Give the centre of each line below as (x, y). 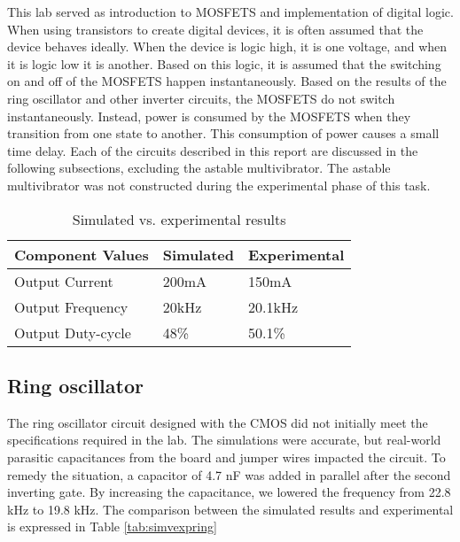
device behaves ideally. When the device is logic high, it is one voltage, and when (227, 46)
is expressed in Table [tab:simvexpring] (112, 527)
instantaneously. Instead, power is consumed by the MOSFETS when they (209, 116)
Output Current (64, 281)
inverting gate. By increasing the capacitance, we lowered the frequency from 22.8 (229, 492)
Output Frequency (71, 306)
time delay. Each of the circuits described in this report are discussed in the (213, 150)
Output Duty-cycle (73, 332)
